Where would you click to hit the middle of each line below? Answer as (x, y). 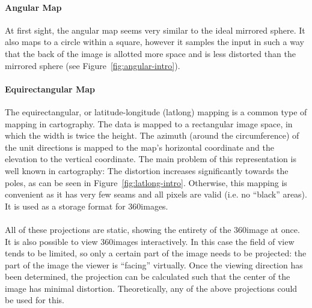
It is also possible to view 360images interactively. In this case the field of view (150, 241)
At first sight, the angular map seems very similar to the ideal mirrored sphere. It (155, 30)
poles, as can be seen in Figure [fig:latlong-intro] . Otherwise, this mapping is (146, 182)
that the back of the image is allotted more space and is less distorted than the (150, 53)
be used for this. (35, 300)
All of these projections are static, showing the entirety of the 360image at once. (152, 229)
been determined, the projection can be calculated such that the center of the (148, 276)
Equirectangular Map (50, 89)
